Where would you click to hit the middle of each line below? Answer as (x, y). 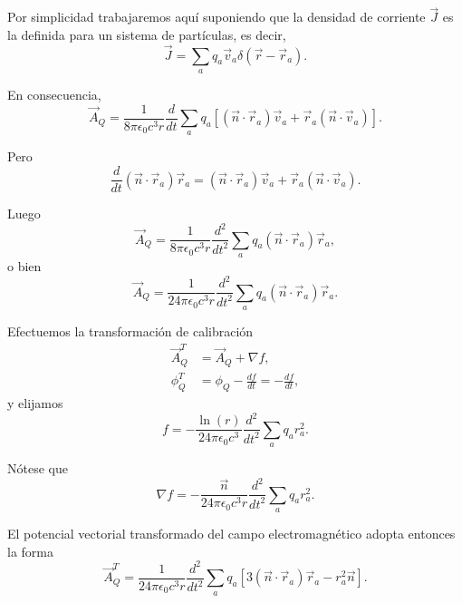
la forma (30, 551)
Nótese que (38, 468)
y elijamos (35, 403)
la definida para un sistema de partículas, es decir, (147, 34)
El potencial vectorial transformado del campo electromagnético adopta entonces (231, 534)
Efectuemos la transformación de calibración (130, 331)
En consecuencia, (54, 95)
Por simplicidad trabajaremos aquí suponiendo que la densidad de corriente (217, 17)
